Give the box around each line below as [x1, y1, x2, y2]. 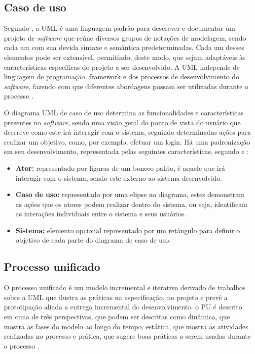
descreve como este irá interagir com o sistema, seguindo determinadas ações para [4, 127, 251, 137]
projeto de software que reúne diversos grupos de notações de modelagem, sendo [4, 32, 246, 43]
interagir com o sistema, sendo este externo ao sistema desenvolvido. [15, 172, 222, 183]
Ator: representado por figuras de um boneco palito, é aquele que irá [15, 162, 225, 173]
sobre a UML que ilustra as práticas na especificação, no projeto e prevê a [4, 292, 228, 302]
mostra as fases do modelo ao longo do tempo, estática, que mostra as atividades [4, 321, 248, 331]
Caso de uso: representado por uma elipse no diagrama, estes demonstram [15, 189, 245, 200]
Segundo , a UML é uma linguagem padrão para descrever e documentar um [4, 23, 235, 33]
